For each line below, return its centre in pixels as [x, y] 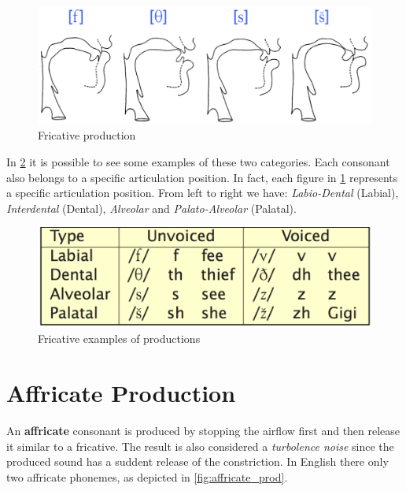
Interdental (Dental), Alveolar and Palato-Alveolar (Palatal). [151, 208]
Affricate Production [121, 393]
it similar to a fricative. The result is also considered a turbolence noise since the [200, 446]
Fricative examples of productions [119, 338]
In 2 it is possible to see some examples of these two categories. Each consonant [198, 162]
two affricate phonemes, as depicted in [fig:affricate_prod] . [147, 476]
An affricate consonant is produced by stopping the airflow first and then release [203, 431]
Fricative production [87, 135]
